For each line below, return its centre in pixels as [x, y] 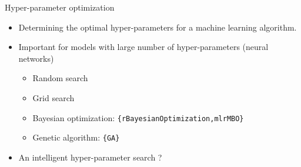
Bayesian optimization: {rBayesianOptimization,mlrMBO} [138, 117]
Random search [60, 78]
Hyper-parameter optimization [60, 7]
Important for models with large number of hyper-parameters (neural [143, 47]
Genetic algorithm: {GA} [76, 137]
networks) [36, 58]
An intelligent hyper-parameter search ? [90, 157]
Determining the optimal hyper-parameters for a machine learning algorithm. [158, 27]
